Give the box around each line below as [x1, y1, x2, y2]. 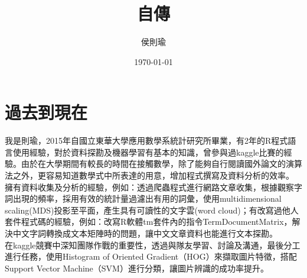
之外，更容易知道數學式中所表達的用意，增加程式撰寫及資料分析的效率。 [12, 169, 294, 182]
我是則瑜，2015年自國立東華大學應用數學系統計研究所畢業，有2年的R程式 [5, 134, 288, 147]
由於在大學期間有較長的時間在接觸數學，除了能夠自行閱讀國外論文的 [21, 157, 286, 170]
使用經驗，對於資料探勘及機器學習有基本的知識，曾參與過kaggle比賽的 [12, 146, 284, 158]
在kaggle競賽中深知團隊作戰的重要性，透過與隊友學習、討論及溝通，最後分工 [5, 238, 301, 251]
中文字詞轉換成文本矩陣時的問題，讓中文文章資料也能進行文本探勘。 [12, 227, 277, 239]
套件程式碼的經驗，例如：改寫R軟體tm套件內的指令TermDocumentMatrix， [5, 215, 292, 228]
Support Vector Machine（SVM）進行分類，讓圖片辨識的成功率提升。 [5, 261, 269, 274]
